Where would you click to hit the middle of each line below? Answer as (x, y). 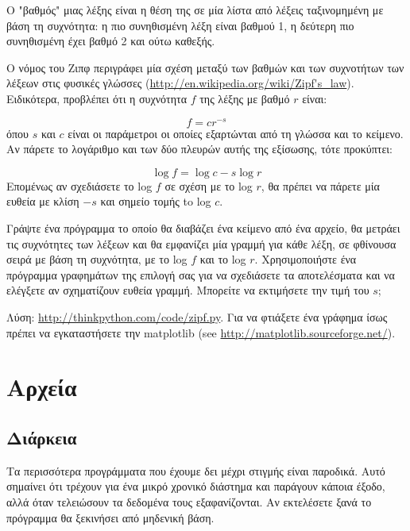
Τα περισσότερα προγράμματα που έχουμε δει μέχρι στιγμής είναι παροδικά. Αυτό (196, 470)
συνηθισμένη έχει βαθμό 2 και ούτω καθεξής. (111, 41)
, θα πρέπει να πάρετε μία (320, 185)
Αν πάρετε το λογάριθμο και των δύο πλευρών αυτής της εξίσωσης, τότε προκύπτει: (199, 149)
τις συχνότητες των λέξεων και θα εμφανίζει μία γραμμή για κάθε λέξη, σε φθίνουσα (201, 243)
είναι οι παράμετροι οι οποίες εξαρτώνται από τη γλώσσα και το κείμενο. (236, 133)
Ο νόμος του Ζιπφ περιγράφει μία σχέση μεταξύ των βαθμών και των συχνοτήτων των (205, 67)
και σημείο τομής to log (156, 201)
